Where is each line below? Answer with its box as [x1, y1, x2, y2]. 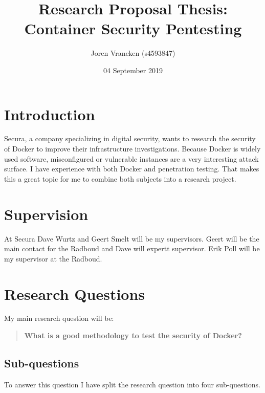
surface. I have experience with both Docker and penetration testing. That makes [4, 163, 259, 174]
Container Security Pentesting [24, 18, 242, 39]
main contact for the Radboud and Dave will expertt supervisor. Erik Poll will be [4, 243, 260, 254]
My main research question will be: [4, 313, 114, 323]
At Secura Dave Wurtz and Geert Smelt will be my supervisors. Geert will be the [4, 233, 259, 244]
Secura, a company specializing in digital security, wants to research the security [4, 133, 256, 144]
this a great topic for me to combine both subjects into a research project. [4, 173, 236, 184]
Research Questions [4, 283, 145, 304]
